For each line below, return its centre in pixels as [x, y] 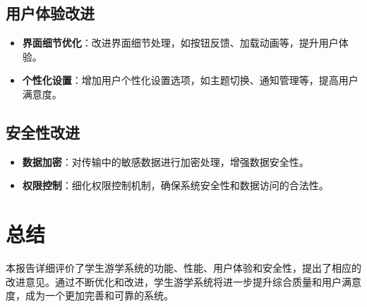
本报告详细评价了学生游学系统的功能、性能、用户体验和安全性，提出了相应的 [183, 268]
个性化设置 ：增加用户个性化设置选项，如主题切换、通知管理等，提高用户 [190, 80]
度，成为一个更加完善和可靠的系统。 [90, 295]
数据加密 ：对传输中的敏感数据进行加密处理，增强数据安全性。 [166, 161]
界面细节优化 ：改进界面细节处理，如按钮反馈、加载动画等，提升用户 [180, 43]
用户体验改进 [50, 13]
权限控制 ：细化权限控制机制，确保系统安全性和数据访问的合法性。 [175, 185]
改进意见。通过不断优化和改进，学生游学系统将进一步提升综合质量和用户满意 [183, 281]
